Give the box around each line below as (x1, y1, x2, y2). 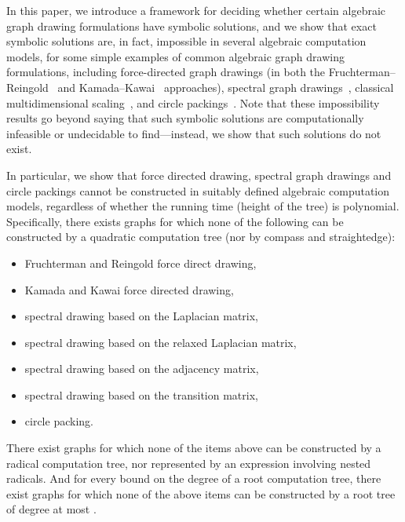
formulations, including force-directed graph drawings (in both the (6, 64, 326, 80)
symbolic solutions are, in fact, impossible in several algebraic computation (6, 33, 367, 49)
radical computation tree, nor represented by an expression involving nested (6, 454, 371, 471)
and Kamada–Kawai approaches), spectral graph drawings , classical (57, 78, 394, 95)
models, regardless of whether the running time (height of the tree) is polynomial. (6, 198, 400, 214)
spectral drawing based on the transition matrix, (24, 386, 258, 403)
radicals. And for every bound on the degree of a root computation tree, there (6, 470, 381, 487)
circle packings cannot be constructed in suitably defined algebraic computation (6, 182, 390, 199)
